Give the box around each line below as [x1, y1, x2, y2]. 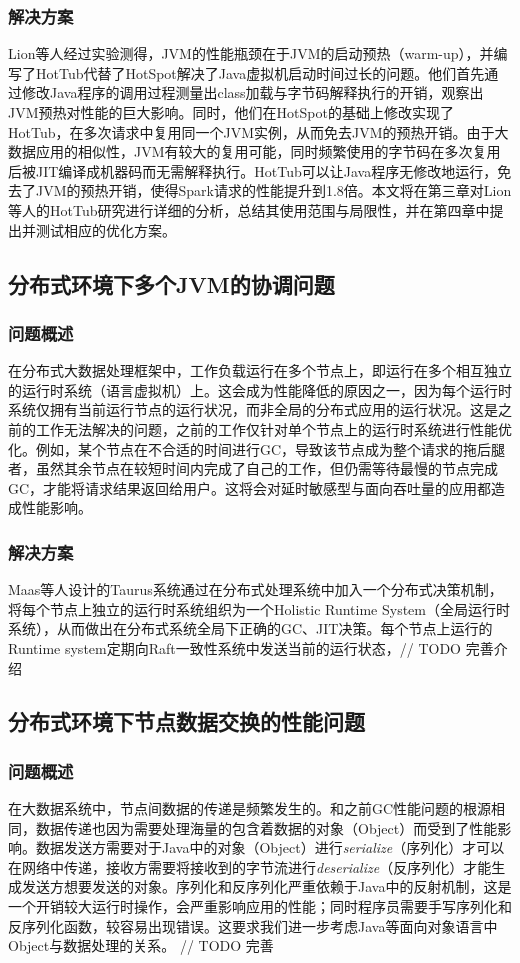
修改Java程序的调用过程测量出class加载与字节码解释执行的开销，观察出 [21, 82, 484, 103]
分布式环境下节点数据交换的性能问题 [8, 706, 365, 737]
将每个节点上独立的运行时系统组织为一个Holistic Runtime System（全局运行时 [8, 598, 510, 619]
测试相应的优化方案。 [35, 219, 176, 240]
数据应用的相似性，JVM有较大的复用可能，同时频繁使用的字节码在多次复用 [8, 141, 501, 162]
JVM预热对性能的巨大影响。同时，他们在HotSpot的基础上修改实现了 [8, 102, 454, 122]
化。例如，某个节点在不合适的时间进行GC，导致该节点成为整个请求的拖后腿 [8, 438, 506, 459]
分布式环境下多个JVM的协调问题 [8, 268, 335, 299]
